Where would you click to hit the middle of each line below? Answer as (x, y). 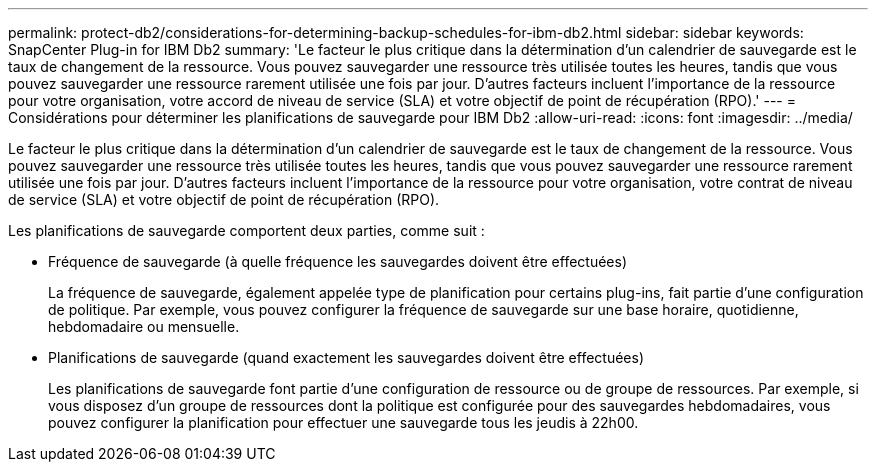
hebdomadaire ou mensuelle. (144, 326)
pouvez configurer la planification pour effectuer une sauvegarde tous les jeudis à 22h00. (343, 422)
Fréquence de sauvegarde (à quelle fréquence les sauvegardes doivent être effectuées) (338, 261)
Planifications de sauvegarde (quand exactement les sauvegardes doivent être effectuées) (346, 357)
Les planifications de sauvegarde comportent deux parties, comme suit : (246, 230)
